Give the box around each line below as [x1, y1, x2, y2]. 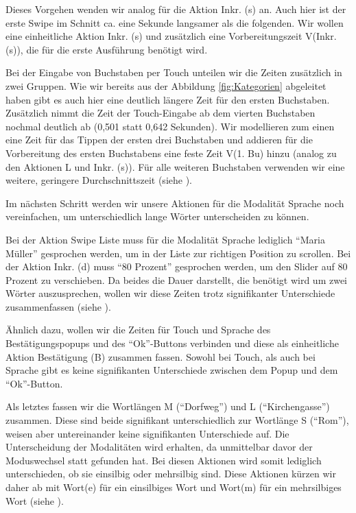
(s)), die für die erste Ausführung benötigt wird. [5, 42, 208, 56]
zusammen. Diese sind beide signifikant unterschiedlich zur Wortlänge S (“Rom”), [5, 413, 349, 427]
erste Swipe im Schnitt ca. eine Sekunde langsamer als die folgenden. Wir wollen [5, 15, 344, 29]
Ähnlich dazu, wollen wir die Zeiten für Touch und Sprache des [5, 322, 271, 337]
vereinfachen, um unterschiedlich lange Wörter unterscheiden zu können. [5, 209, 309, 224]
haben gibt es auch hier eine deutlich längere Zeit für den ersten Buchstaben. [5, 92, 330, 106]
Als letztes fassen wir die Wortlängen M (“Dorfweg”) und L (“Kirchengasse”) [5, 399, 330, 414]
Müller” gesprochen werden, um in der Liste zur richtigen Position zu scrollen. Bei [5, 246, 351, 260]
